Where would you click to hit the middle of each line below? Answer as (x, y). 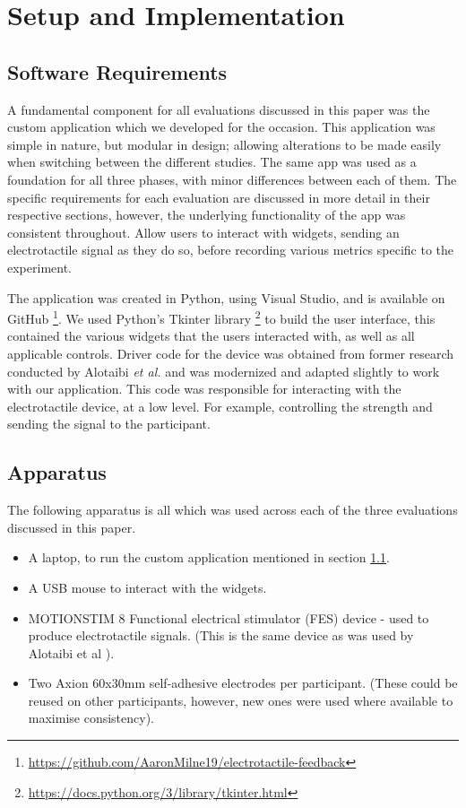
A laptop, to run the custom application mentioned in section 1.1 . (209, 557)
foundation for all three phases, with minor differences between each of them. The (232, 179)
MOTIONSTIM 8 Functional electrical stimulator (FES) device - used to (229, 617)
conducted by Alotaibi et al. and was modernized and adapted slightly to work (224, 371)
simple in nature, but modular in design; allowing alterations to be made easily (224, 144)
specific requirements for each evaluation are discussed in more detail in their (219, 197)
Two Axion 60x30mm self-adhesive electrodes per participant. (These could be (243, 683)
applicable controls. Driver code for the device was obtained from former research (231, 353)
